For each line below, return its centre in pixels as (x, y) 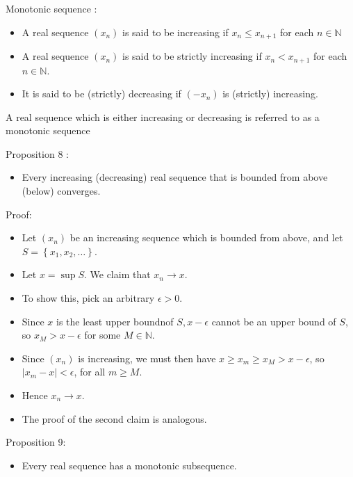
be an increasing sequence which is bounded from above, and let (206, 237)
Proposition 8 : (37, 153)
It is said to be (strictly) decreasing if (101, 94)
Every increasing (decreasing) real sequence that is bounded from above (175, 177)
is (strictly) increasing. (270, 94)
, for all (90, 372)
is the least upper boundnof (115, 321)
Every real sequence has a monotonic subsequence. (129, 465)
